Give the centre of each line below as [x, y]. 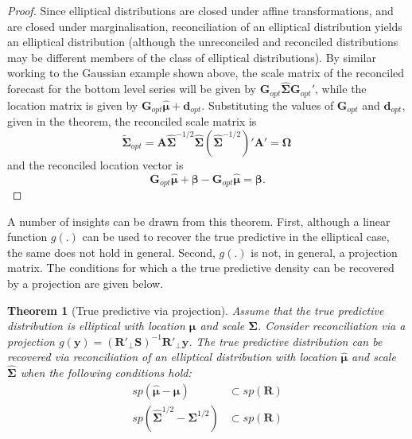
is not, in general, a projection [324, 252]
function [27, 237]
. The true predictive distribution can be [286, 341]
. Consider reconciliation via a [331, 326]
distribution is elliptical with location [96, 326]
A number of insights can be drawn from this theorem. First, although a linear [199, 221]
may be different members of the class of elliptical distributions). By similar [192, 57]
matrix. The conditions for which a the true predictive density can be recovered [201, 268]
